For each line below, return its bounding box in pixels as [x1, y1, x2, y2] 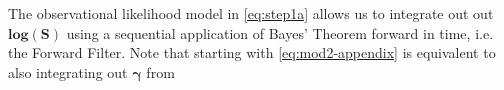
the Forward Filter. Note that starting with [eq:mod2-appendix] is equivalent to [8, 42, 496, 63]
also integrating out [8, 61, 128, 82]
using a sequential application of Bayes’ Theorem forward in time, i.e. [66, 22, 494, 43]
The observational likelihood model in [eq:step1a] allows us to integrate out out [8, 3, 494, 23]
